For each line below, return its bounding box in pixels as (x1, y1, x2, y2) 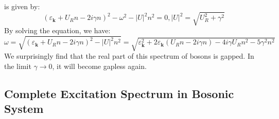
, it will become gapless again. (52, 60, 147, 71)
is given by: (4, 1, 40, 11)
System (4, 100, 44, 116)
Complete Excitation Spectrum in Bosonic (4, 85, 234, 101)
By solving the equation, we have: (4, 25, 111, 36)
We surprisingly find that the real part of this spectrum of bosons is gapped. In (4, 50, 254, 61)
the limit (4, 60, 31, 71)
